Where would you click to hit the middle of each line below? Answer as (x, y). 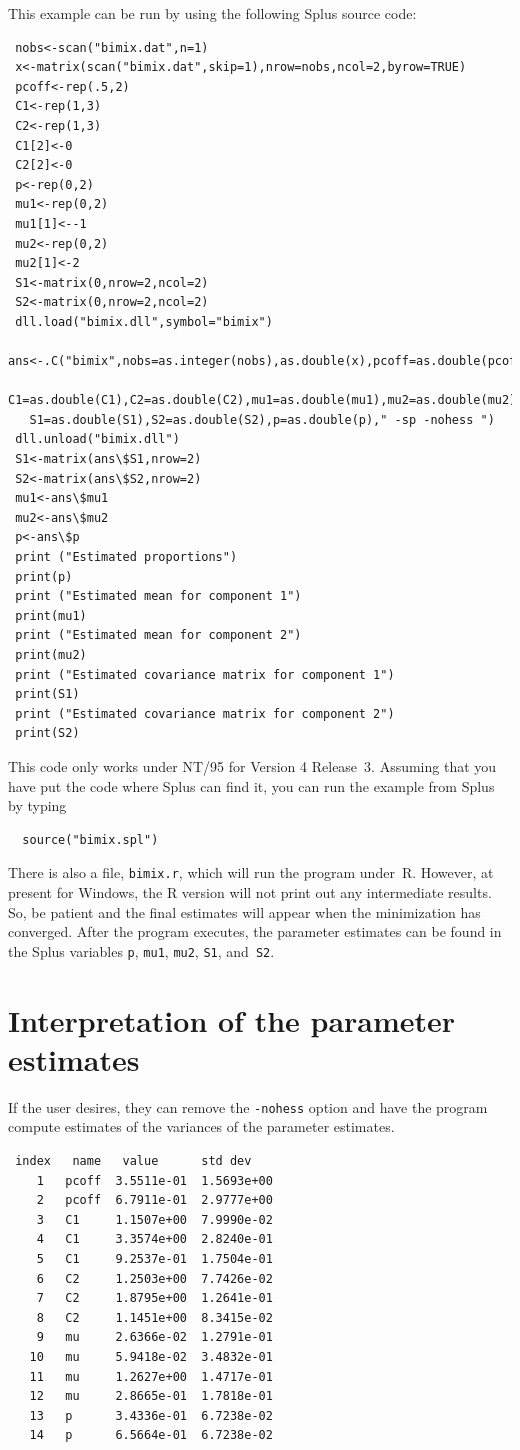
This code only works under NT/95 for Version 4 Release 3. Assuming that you (252, 765)
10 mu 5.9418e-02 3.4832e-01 (151, 1356)
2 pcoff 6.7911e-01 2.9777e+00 (154, 1200)
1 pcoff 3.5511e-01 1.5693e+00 (154, 1180)
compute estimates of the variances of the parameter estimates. (201, 1126)
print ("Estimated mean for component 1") (158, 596)
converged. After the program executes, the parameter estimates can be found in (255, 931)
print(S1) (47, 694)
